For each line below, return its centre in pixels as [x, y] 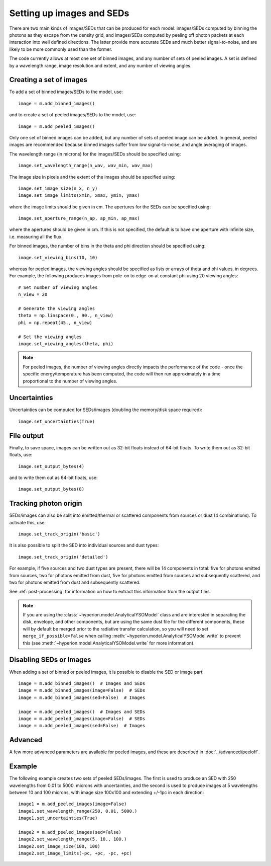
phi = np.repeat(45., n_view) [55, 323]
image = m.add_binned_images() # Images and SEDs [82, 683]
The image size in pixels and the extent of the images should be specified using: [92, 177]
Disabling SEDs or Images [50, 660]
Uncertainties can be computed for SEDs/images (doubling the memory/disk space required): [106, 410]
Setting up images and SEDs [69, 13]
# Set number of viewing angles [58, 287]
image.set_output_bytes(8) [51, 489]
